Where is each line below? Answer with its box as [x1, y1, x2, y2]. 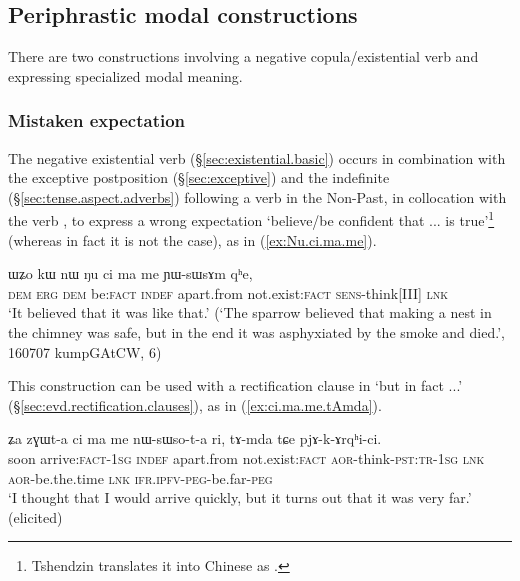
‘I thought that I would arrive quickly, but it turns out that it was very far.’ [8, 487, 472, 508]
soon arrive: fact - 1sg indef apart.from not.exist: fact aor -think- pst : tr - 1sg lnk [8, 447, 485, 468]
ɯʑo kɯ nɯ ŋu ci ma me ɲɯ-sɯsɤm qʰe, [8, 263, 253, 284]
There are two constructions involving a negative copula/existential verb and [8, 46, 479, 67]
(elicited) [8, 506, 63, 527]
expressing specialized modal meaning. [8, 65, 243, 86]
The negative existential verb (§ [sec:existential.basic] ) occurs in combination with [8, 147, 506, 168]
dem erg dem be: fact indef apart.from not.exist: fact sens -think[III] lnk [8, 282, 449, 303]
